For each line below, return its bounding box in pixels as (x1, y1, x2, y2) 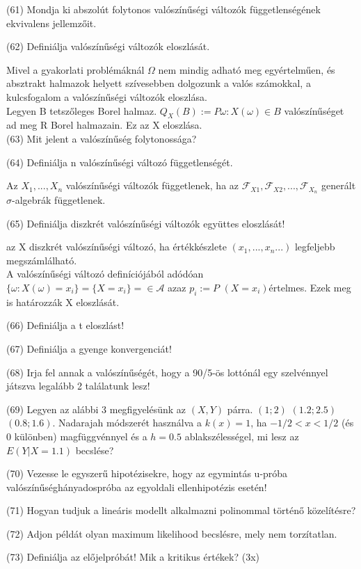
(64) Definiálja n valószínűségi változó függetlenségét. (6, 154, 233, 169)
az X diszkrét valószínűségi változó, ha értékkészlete (6, 239, 227, 254)
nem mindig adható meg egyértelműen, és (158, 62, 335, 77)
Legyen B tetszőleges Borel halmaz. (6, 103, 157, 118)
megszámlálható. (6, 253, 77, 267)
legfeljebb (294, 239, 335, 254)
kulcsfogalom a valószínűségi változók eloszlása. (6, 89, 207, 104)
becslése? (75, 442, 114, 457)
